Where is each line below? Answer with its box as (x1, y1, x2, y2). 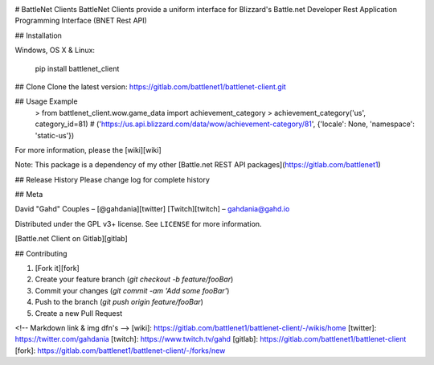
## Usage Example (14, 96, 78, 106)
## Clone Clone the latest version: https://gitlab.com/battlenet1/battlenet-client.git (14, 81, 287, 92)
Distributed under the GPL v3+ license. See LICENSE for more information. (14, 219, 262, 228)
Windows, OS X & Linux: (14, 45, 96, 55)
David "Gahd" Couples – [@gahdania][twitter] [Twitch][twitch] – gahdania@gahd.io (14, 204, 290, 214)
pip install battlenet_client (35, 64, 120, 73)
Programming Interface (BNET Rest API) (14, 16, 148, 26)
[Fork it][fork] (35, 264, 80, 273)
